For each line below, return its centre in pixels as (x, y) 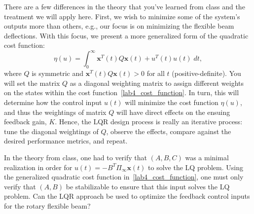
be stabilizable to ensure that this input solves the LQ (148, 186)
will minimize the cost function (172, 102)
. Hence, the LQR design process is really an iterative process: (149, 122)
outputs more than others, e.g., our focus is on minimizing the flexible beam (119, 26)
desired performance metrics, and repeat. (66, 141)
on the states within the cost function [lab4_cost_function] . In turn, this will (122, 92)
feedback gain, (25, 122)
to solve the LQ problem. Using (196, 167)
